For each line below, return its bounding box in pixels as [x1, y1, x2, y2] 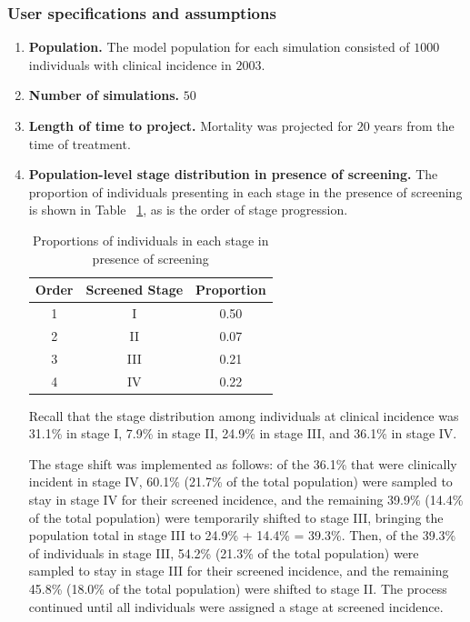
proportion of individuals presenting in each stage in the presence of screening [28, 182, 463, 201]
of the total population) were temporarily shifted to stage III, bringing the [28, 507, 444, 527]
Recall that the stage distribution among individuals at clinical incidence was [28, 406, 459, 425]
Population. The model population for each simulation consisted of [28, 37, 410, 56]
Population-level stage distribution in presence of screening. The [28, 165, 438, 184]
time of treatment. [28, 134, 131, 153]
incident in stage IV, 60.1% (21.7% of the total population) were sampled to [28, 472, 453, 491]
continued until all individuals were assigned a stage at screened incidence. [28, 597, 444, 616]
